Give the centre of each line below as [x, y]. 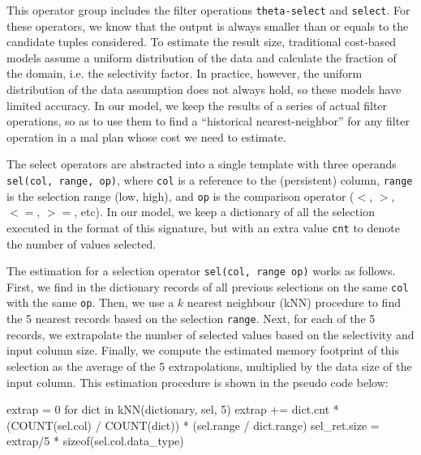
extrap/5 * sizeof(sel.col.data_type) [95, 441]
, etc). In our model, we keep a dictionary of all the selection [224, 212]
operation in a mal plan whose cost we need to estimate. [146, 136]
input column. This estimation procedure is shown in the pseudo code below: [198, 382]
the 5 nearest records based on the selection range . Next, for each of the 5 [191, 319]
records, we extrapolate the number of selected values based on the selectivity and [210, 334]
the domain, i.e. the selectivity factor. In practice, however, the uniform [185, 73]
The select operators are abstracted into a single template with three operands [202, 164]
